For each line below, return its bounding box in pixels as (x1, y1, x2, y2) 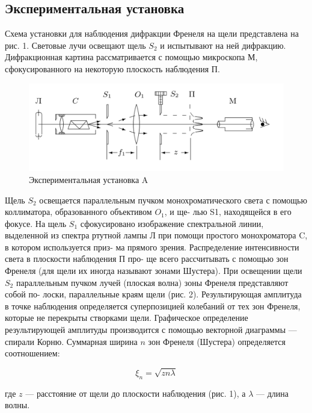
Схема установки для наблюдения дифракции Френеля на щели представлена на (5, 27, 299, 40)
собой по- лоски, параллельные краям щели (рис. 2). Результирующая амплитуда (5, 288, 302, 300)
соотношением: (5, 347, 60, 359)
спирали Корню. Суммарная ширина (5, 335, 138, 347)
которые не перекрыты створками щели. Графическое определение (5, 311, 248, 324)
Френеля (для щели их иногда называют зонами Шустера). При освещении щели (5, 264, 302, 277)
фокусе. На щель (5, 217, 67, 229)
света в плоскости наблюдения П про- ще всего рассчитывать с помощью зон (5, 252, 289, 265)
